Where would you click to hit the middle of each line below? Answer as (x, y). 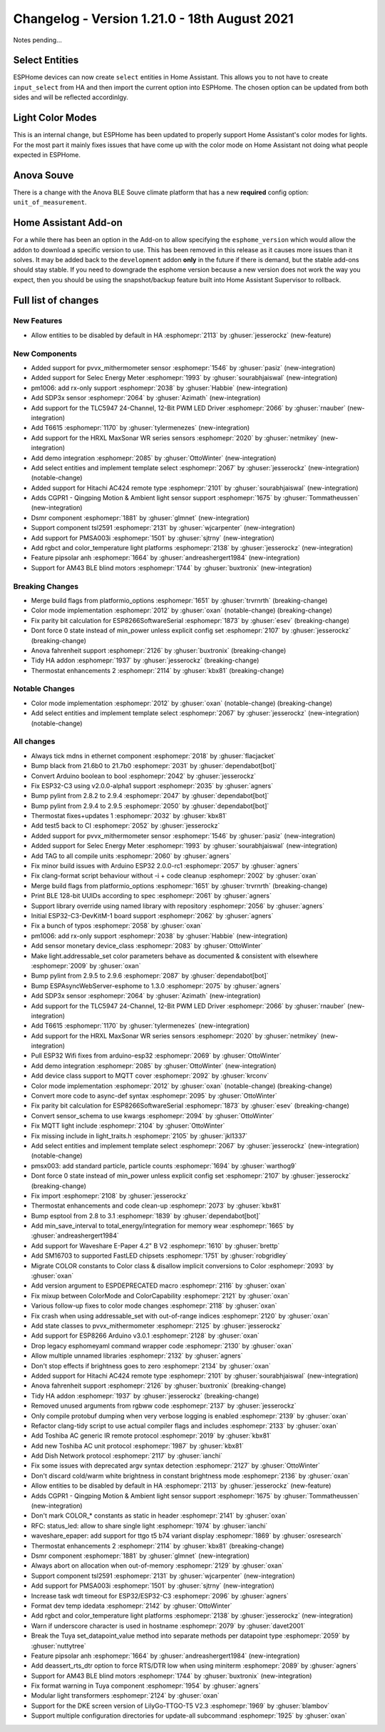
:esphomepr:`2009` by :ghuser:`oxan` (86, 965)
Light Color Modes (55, 118)
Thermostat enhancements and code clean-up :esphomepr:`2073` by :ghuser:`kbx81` (156, 1206)
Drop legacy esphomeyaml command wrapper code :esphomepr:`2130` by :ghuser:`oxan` (162, 1345)
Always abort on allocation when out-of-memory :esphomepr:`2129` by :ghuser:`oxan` (158, 1566)
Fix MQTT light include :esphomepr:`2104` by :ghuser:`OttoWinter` (128, 1126)
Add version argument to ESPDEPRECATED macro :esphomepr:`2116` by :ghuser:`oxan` (159, 1285)
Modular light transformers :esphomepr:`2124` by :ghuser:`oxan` (125, 1696)
